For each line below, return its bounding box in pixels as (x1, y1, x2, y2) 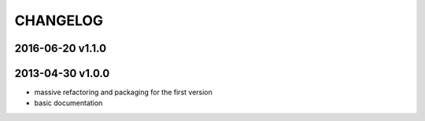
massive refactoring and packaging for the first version (34, 87, 213, 97)
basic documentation (34, 98, 103, 108)
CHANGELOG (14, 12, 104, 29)
